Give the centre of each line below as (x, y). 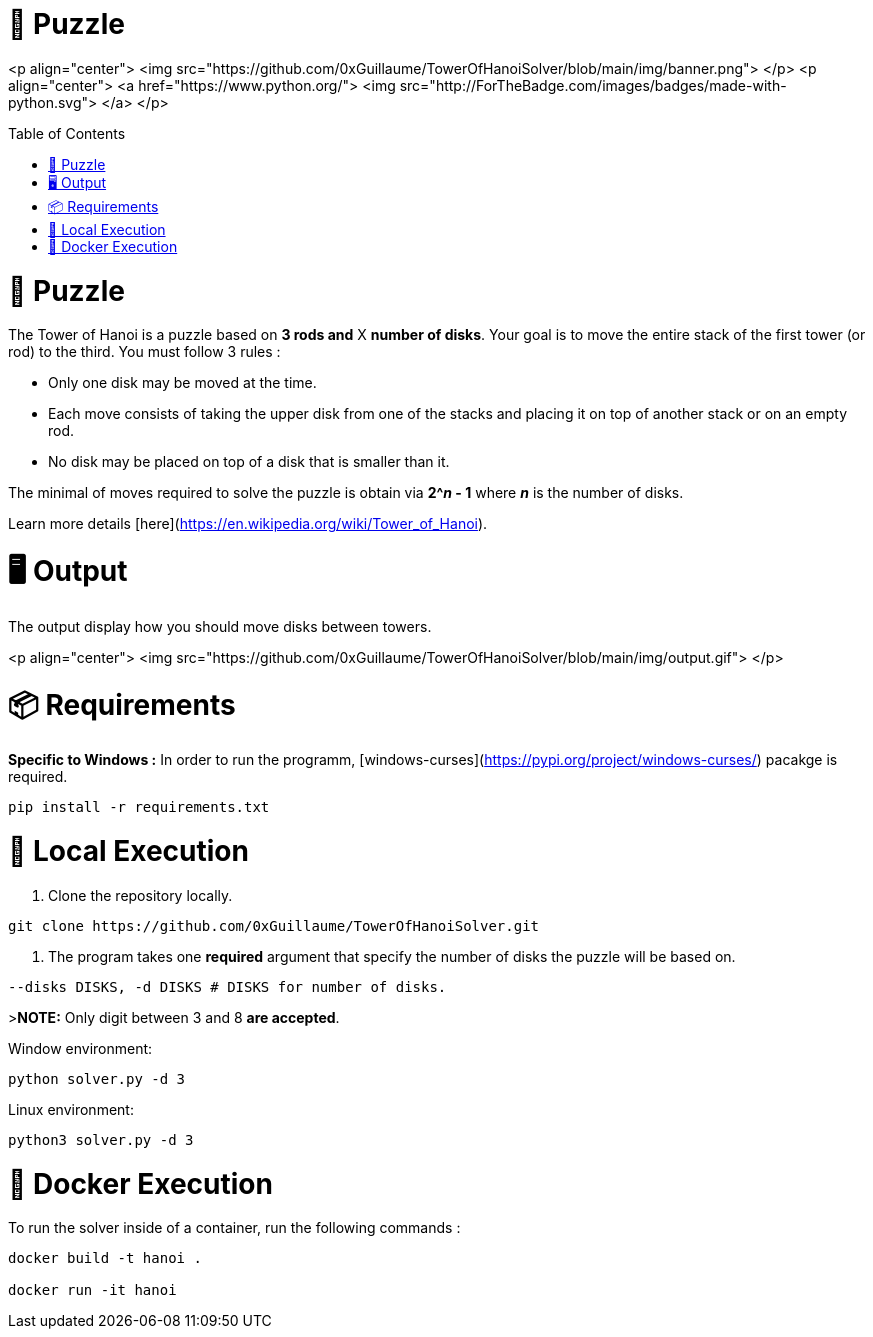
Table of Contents (67, 133)
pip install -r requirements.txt (139, 807)
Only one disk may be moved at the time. (182, 383)
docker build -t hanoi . (105, 1258)
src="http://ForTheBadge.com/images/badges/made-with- (593, 85)
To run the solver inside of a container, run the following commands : (234, 1228)
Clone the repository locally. (140, 895)
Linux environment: (71, 1109)
